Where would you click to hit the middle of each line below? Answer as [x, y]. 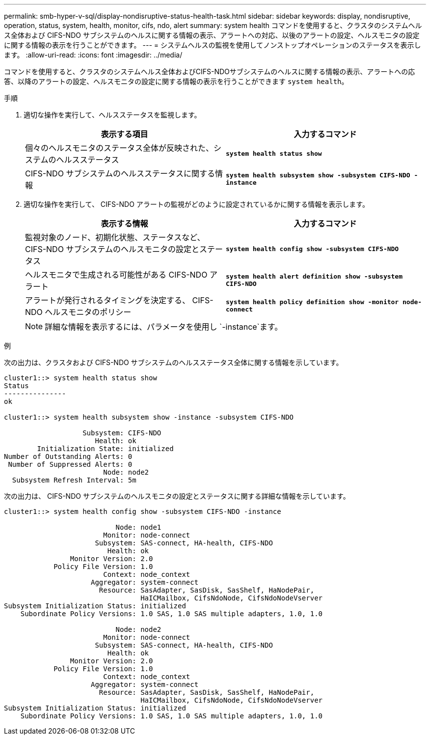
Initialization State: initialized [105, 449]
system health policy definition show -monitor [312, 302]
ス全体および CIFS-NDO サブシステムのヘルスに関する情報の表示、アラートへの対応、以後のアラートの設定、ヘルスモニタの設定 [212, 35]
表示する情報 [124, 224]
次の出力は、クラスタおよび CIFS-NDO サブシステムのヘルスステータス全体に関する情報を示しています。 [174, 362]
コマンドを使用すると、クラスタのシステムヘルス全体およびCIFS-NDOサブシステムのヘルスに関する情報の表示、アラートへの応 [210, 71]
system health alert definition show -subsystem [314, 276]
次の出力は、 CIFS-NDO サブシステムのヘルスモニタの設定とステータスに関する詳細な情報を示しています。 [177, 496]
